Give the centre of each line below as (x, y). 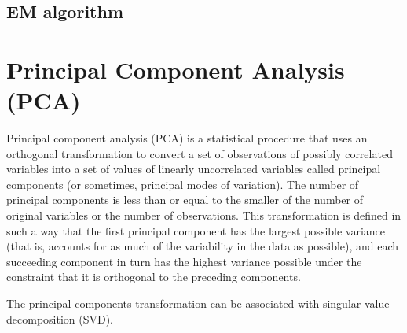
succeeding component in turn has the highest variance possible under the (184, 261)
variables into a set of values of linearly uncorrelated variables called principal (194, 169)
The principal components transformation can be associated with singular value (198, 303)
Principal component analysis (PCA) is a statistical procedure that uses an (187, 138)
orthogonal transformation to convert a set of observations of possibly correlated (200, 153)
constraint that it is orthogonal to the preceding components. (154, 277)
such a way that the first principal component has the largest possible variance (196, 230)
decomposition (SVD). (60, 318)
